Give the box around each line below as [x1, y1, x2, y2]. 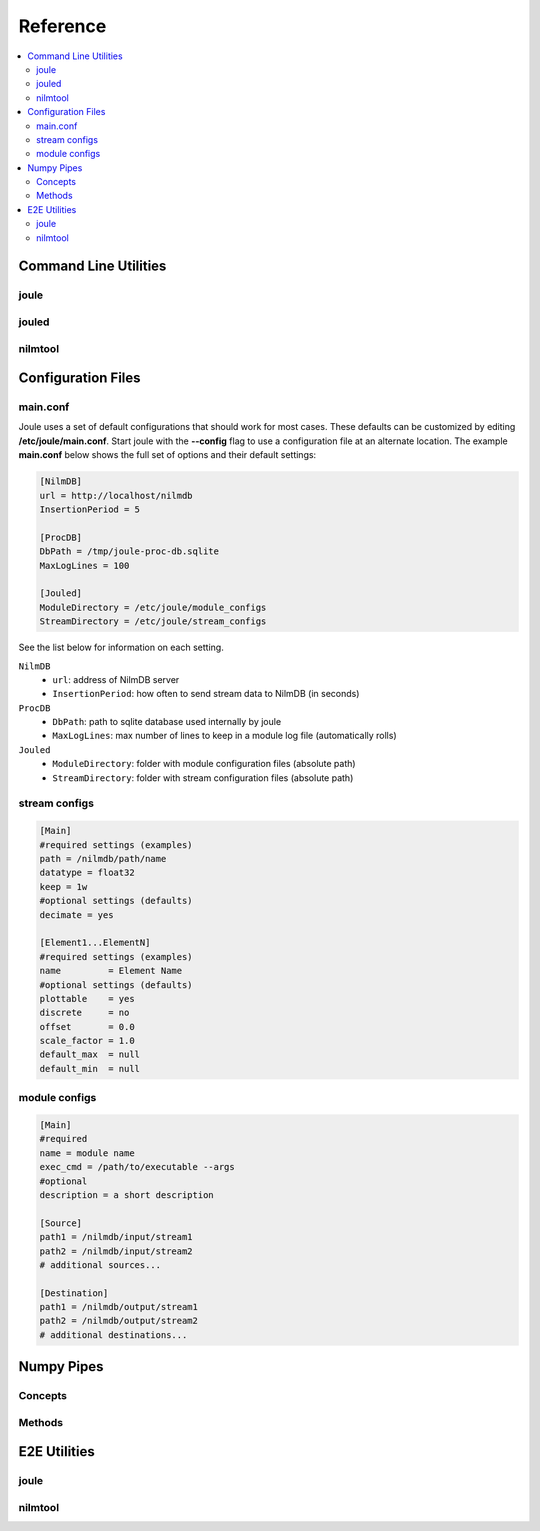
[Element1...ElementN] [39, 937, 151, 949]
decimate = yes [39, 909, 114, 920]
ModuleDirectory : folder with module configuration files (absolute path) [52, 758, 356, 770]
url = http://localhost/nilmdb [39, 490, 194, 501]
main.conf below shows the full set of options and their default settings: [18, 449, 317, 461]
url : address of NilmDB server [52, 673, 180, 685]
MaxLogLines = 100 [39, 560, 130, 571]
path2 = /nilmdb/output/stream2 [39, 1315, 199, 1327]
